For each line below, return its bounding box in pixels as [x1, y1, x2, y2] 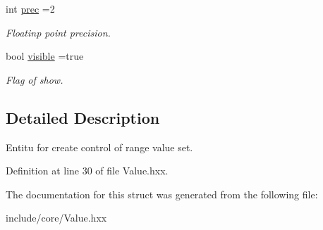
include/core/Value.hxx [6, 210, 107, 225]
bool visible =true [6, 49, 84, 63]
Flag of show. [6, 72, 63, 87]
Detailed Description [6, 106, 160, 128]
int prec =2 [6, 1, 55, 15]
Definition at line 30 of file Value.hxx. [6, 163, 169, 178]
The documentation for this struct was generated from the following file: [6, 186, 318, 201]
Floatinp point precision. [6, 25, 111, 39]
